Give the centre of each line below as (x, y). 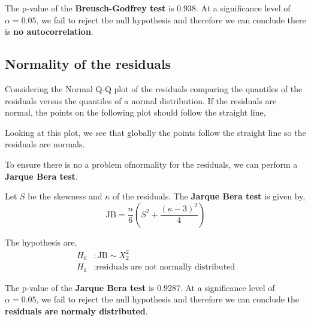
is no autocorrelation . (49, 31)
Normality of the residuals (88, 64)
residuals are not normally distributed (166, 267)
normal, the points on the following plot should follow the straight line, (135, 112)
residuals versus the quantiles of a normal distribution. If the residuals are (141, 100)
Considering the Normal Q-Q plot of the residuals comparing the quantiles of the (154, 88)
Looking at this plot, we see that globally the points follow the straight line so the (155, 132)
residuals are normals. (45, 144)
